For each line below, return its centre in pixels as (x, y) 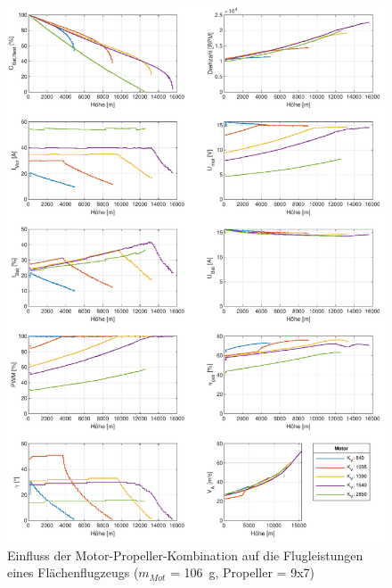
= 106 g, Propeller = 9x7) (242, 572)
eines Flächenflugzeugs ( (73, 572)
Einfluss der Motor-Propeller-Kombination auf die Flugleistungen (185, 555)
